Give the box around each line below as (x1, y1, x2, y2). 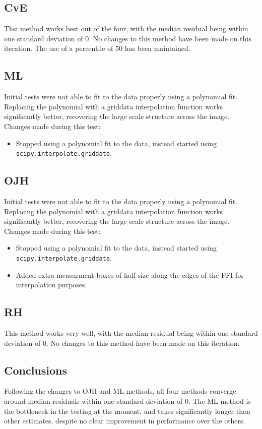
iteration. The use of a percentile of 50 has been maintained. (4, 43, 190, 53)
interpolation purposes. (16, 279, 87, 290)
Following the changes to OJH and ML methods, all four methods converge (4, 386, 236, 396)
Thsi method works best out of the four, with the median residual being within (4, 23, 248, 34)
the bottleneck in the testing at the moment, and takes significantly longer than (4, 405, 250, 416)
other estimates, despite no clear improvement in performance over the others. (4, 415, 245, 426)
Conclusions (4, 362, 68, 378)
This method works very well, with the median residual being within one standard (4, 328, 258, 338)
